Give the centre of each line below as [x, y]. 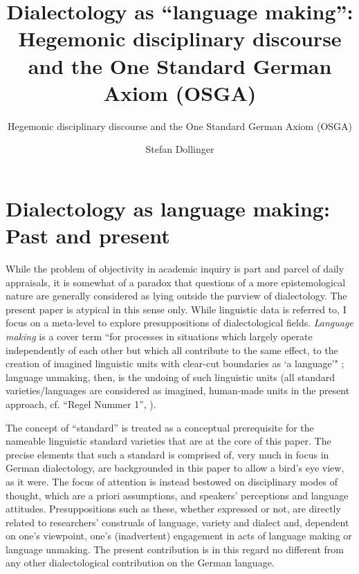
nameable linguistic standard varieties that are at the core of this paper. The [168, 441]
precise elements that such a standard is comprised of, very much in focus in [167, 454]
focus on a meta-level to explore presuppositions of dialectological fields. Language [179, 323]
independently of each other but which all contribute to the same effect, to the [172, 350]
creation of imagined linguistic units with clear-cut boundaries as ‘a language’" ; [175, 363]
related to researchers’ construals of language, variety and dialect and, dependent [177, 522]
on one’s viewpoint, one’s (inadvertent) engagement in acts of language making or [179, 536]
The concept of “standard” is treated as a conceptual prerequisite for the [160, 427]
